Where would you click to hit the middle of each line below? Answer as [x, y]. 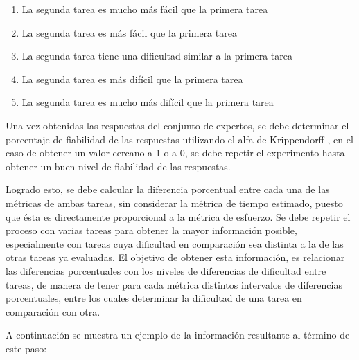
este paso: [26, 348]
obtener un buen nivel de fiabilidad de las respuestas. [118, 166]
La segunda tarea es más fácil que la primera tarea [129, 32]
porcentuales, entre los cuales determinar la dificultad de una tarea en [154, 298]
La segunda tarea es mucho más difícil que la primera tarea [148, 102]
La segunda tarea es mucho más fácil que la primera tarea [145, 9]
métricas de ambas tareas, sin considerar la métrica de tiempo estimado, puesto [174, 202]
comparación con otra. [53, 311]
